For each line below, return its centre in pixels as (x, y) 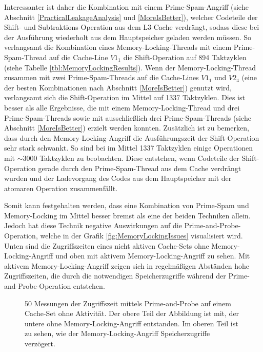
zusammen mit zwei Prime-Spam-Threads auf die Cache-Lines (102, 77)
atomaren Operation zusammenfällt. (61, 188)
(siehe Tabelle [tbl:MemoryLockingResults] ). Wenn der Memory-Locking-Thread (130, 67)
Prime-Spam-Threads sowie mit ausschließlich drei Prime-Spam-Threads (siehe (128, 117)
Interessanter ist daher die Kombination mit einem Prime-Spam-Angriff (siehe (127, 7)
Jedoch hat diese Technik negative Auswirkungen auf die (93, 225)
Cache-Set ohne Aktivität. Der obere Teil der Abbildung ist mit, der (132, 313)
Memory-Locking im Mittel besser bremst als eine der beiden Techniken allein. (127, 215)
